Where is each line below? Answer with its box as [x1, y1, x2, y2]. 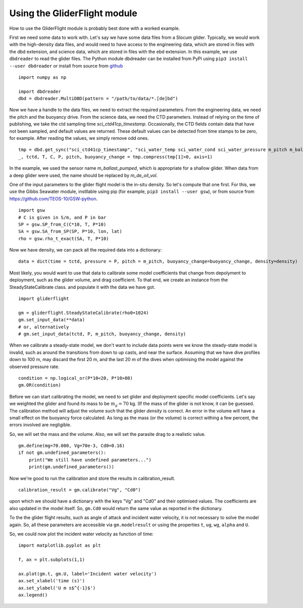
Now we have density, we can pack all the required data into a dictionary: [9, 247, 162, 253]
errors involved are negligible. [9, 422, 72, 428]
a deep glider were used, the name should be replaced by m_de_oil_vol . [9, 172, 158, 178]
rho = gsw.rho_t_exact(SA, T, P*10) [18, 235, 109, 241]
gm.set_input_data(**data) [18, 317, 85, 323]
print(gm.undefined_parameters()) [28, 464, 115, 470]
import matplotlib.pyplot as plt [18, 543, 101, 548]
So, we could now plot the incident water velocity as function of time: [9, 531, 154, 537]
